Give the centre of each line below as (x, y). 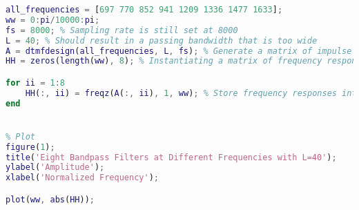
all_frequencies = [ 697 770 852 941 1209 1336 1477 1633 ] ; (144, 10)
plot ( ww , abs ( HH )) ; (50, 199)
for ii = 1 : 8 (36, 83)
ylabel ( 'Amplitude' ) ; (55, 168)
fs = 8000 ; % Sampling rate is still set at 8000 (122, 30)
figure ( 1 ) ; (30, 147)
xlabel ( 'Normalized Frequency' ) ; (82, 178)
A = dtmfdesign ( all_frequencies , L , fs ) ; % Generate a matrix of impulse (179, 51)
